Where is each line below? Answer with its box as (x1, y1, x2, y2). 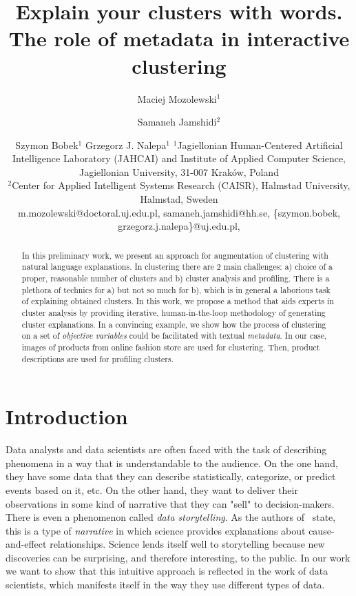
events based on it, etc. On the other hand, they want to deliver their (6, 482, 298, 497)
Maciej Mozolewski (137, 91, 217, 106)
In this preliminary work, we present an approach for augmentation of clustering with (21, 249, 328, 261)
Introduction (6, 402, 128, 430)
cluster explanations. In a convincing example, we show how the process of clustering (21, 318, 326, 330)
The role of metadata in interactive (8, 24, 350, 52)
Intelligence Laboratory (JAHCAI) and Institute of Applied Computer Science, (12, 151, 346, 166)
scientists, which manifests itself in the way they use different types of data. (6, 577, 325, 592)
